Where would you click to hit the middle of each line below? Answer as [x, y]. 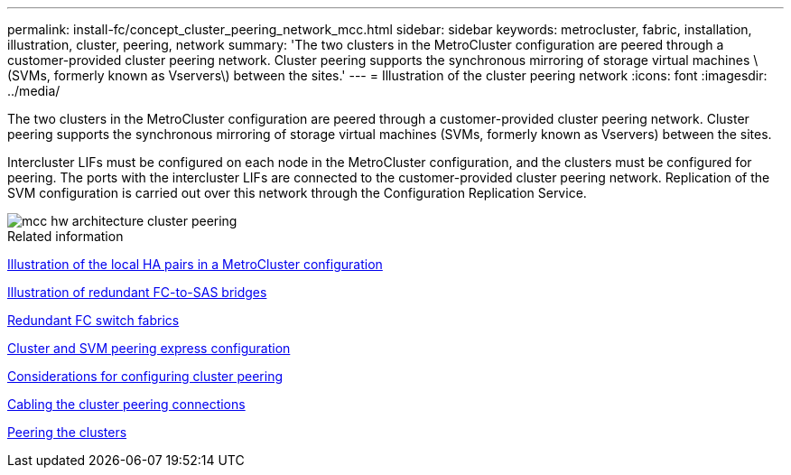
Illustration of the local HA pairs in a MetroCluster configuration [195, 264]
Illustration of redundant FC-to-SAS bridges [137, 292]
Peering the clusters [67, 432]
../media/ [34, 91]
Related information [65, 236]
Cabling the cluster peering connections [126, 404]
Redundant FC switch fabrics [93, 320]
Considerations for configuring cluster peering [145, 376]
